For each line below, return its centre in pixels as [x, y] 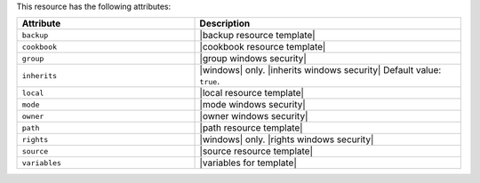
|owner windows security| [254, 116]
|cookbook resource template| [263, 47]
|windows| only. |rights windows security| [287, 139]
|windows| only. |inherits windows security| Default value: [320, 70]
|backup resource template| [257, 36]
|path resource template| [251, 128]
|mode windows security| [252, 105]
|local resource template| [252, 93]
